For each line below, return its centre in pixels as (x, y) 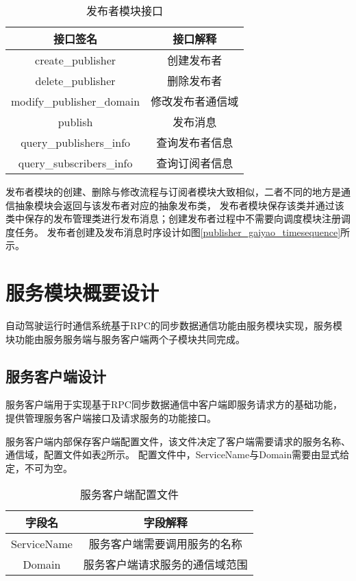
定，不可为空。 (39, 467)
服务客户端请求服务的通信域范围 (165, 565)
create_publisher (76, 60)
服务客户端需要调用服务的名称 (165, 544)
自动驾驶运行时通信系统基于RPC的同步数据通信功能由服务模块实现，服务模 (174, 325)
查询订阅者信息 (195, 163)
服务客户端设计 (56, 376)
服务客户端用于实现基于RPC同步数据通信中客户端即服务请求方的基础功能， (174, 404)
